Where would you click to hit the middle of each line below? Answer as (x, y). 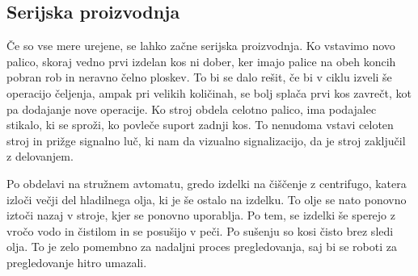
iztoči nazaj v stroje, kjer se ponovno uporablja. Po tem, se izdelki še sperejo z (201, 215)
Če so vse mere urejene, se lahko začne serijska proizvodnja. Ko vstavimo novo (201, 46)
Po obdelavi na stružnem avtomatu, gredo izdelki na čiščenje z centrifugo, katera (207, 183)
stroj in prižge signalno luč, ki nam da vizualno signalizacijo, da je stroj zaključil (206, 140)
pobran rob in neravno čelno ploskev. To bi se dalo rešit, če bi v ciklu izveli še (199, 77)
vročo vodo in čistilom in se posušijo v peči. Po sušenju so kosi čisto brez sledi (200, 230)
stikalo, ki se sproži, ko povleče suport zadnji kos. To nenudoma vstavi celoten (200, 125)
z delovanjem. (40, 156)
